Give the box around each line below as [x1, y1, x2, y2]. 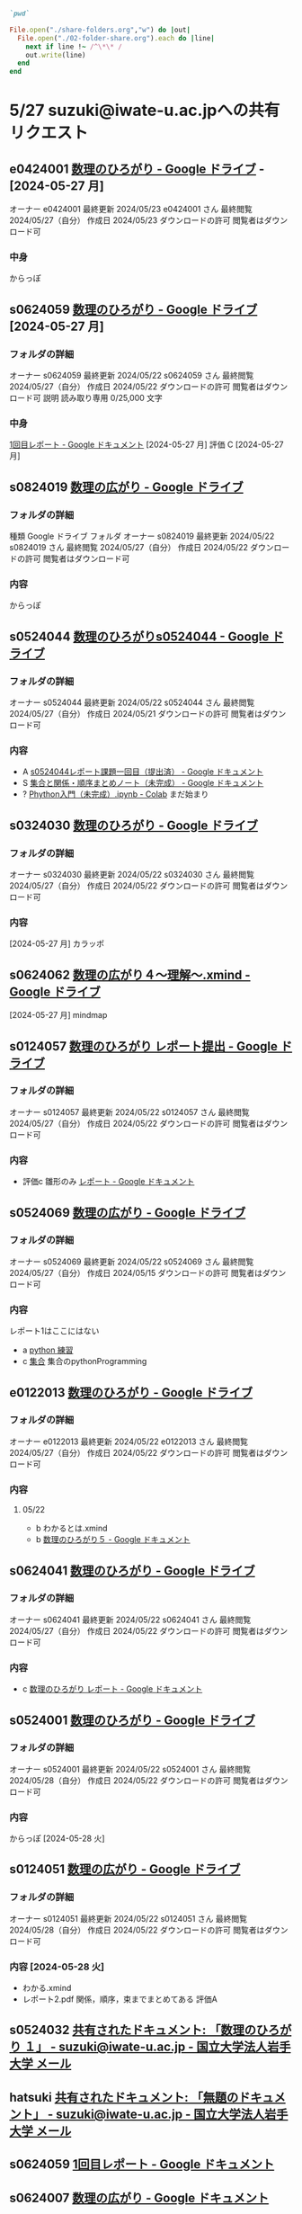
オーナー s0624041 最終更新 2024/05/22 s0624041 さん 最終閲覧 [9, 1614, 252, 1625]
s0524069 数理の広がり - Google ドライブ [9, 1205, 246, 1220]
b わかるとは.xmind [35, 1522, 108, 1534]
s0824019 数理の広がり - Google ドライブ [9, 479, 244, 495]
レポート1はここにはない [9, 1326, 100, 1336]
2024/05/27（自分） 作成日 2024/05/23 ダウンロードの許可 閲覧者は [9, 215, 265, 226]
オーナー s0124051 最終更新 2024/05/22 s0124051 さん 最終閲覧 [9, 1913, 247, 1924]
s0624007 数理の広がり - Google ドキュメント [9, 2190, 270, 2205]
